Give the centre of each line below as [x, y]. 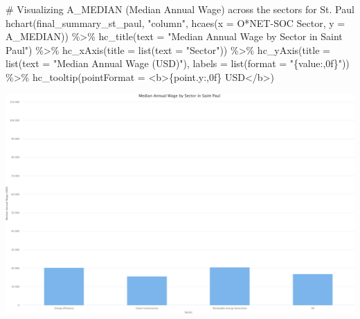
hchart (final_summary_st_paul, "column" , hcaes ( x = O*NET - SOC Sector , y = [175, 22]
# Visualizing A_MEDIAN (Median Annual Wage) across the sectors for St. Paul [180, 9]
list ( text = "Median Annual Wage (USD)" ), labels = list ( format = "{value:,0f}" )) [178, 63]
